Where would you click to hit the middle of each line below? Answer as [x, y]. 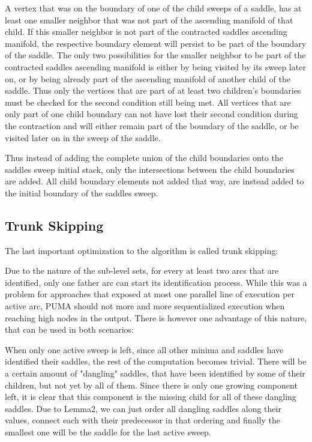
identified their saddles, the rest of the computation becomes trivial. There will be [156, 361]
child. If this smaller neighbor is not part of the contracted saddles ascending [146, 32]
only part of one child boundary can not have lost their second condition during [151, 114]
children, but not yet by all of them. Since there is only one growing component [151, 385]
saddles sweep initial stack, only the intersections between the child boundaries [150, 169]
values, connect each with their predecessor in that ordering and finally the [142, 420]
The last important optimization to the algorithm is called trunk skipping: [142, 250]
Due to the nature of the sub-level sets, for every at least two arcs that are [142, 271]
